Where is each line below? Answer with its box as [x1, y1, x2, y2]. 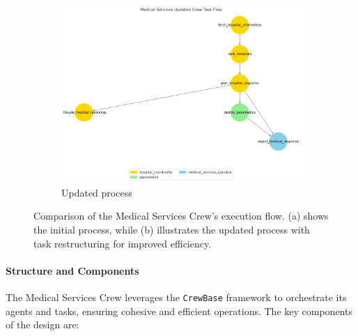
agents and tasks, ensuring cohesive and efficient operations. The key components [6, 303, 352, 318]
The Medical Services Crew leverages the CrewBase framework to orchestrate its [6, 290, 347, 305]
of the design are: [6, 317, 79, 332]
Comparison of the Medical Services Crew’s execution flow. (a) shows [33, 208, 329, 223]
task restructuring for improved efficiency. [33, 236, 212, 250]
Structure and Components [6, 263, 139, 277]
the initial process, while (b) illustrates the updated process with [33, 222, 310, 237]
